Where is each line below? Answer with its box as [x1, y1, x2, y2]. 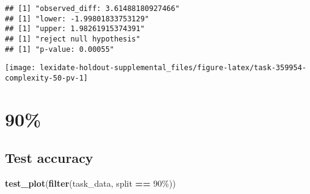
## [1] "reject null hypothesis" [5, 34, 140, 43]
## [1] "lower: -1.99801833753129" [5, 14, 150, 23]
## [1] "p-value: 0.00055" [5, 45, 114, 54]
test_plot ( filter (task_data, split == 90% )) [5, 177, 176, 190]
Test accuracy [5, 148, 93, 167]
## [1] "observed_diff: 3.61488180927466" [5, 4, 180, 13]
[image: [5, 63, 36, 73]
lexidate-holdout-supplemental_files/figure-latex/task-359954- [40, 63, 306, 73]
